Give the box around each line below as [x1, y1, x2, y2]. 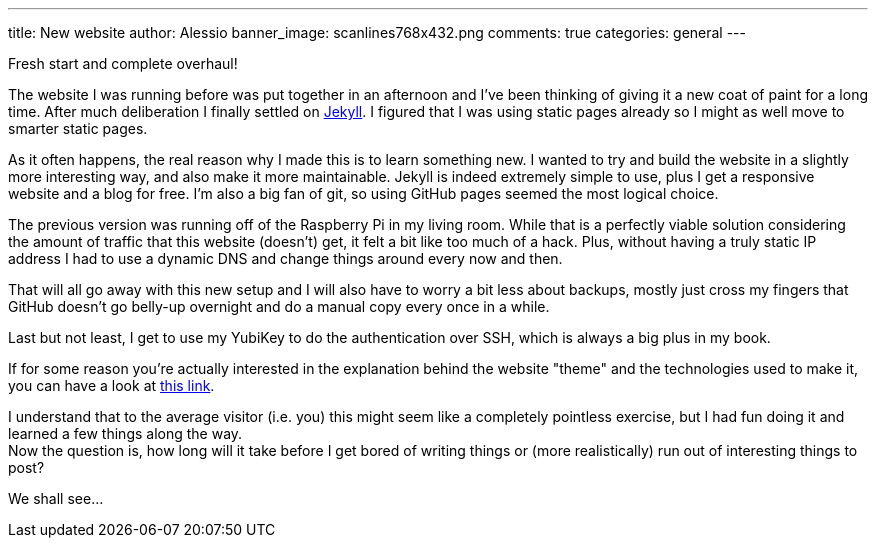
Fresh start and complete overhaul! [8, 55, 238, 72]
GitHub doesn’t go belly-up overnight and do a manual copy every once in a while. [8, 298, 550, 315]
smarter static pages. [8, 120, 148, 137]
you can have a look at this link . [8, 377, 215, 394]
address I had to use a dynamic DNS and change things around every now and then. [8, 250, 563, 267]
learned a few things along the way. [8, 425, 243, 442]
